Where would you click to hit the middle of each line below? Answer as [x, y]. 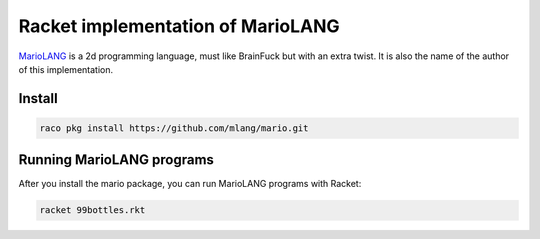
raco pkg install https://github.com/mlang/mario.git [174, 128]
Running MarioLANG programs [116, 160]
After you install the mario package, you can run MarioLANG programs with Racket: [190, 184]
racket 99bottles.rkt [92, 210]
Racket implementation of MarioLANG [179, 26]
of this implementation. [66, 69]
